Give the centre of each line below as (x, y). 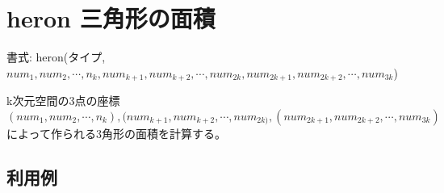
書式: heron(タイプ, (56, 57)
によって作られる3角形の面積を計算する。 (116, 133)
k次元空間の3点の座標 (63, 101)
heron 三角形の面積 (111, 18)
